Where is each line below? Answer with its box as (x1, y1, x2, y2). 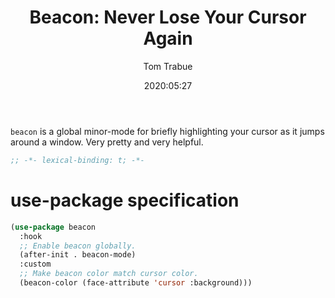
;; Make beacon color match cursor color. (19, 269, 199, 279)
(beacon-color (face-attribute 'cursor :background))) (19, 278, 253, 288)
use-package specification (10, 189, 240, 211)
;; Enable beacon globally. (19, 241, 137, 251)
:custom (19, 259, 52, 270)
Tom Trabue (143, 60, 193, 72)
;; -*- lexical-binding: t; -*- (10, 155, 145, 165)
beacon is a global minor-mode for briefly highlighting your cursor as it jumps (10, 125, 325, 137)
